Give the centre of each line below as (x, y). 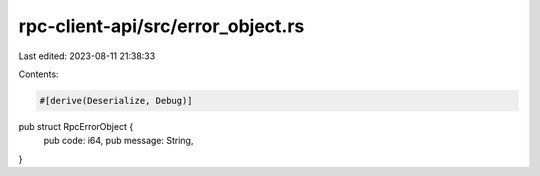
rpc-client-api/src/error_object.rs (161, 26)
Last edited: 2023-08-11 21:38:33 (87, 56)
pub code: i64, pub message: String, (118, 141)
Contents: (38, 74)
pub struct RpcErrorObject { (76, 126)
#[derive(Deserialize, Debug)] (116, 100)
